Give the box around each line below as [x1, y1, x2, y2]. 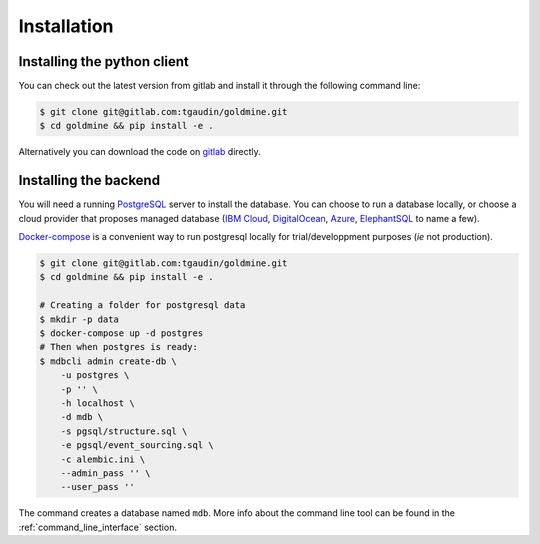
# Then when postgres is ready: [39, 341, 199, 353]
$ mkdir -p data [39, 313, 120, 325]
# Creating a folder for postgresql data [39, 300, 246, 311]
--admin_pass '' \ [60, 467, 151, 479]
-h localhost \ [60, 398, 135, 409]
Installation [18, 15, 114, 37]
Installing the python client [18, 53, 190, 70]
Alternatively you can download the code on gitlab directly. [18, 146, 262, 158]
